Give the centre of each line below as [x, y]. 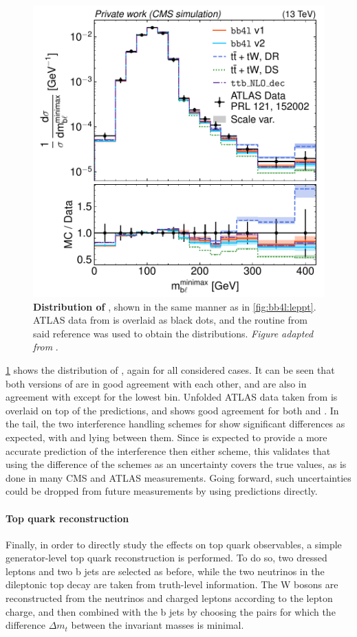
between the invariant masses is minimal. [158, 625]
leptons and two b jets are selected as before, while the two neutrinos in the [165, 571]
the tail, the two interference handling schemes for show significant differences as [175, 424]
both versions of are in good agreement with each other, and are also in [156, 383]
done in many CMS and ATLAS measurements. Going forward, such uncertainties [178, 477]
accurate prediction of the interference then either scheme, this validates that [168, 450]
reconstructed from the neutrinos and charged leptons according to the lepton [169, 598]
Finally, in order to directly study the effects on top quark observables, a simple [174, 544]
